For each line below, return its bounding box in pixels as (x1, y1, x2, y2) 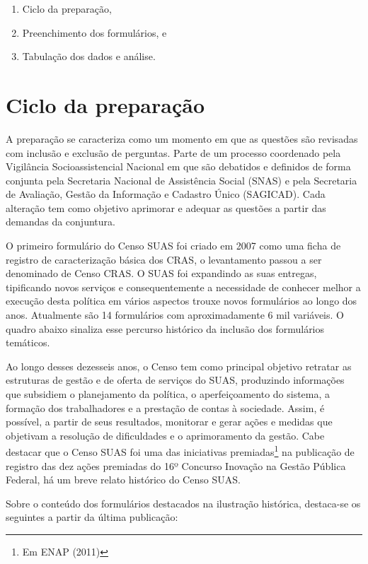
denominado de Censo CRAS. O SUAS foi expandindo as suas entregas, (6, 266, 317, 281)
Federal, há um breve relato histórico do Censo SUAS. (6, 472, 241, 487)
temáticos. (6, 335, 50, 350)
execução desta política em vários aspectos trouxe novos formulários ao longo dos (6, 293, 357, 308)
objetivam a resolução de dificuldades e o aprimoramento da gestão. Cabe (6, 428, 325, 442)
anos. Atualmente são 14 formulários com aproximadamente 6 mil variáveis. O (6, 307, 344, 322)
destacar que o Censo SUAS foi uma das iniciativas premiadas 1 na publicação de (6, 442, 355, 459)
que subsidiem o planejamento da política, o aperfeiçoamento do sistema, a (6, 387, 330, 401)
